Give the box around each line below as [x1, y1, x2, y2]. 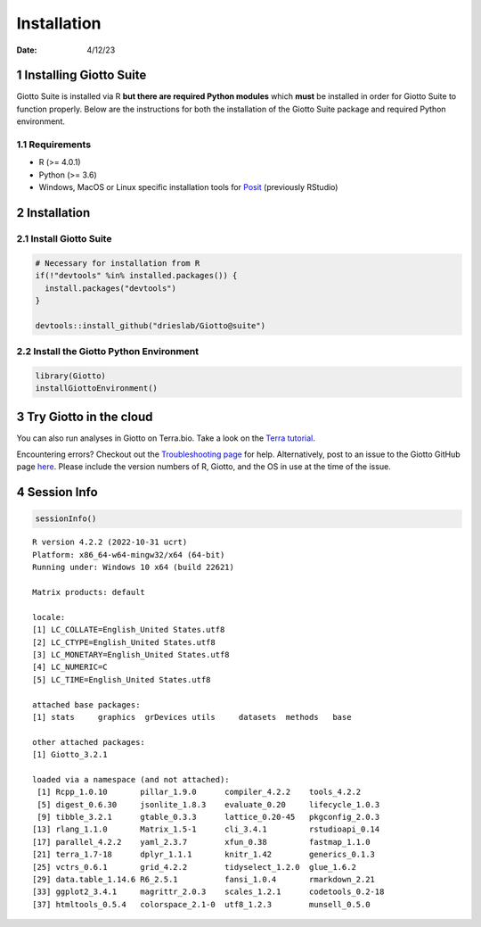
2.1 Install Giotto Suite [16, 232, 112, 244]
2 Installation [16, 205, 91, 220]
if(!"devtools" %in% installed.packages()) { [35, 270, 238, 281]
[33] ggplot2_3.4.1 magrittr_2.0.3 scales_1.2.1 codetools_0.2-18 [32, 887, 385, 897]
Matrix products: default [32, 587, 146, 598]
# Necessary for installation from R [35, 258, 200, 268]
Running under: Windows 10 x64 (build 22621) [32, 562, 235, 573]
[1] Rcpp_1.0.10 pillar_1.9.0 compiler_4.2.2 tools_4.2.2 [37, 787, 362, 798]
